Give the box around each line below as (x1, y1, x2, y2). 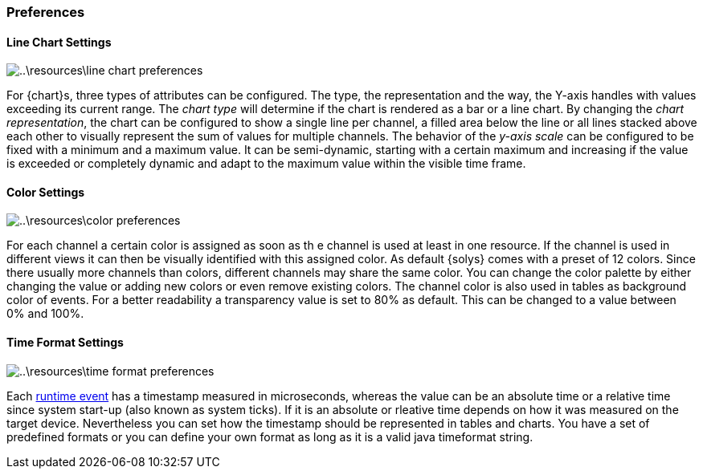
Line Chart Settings (6, 35, 112, 49)
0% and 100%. (6, 307, 84, 321)
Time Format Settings (6, 335, 124, 350)
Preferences (6, 4, 85, 20)
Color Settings (6, 185, 85, 199)
